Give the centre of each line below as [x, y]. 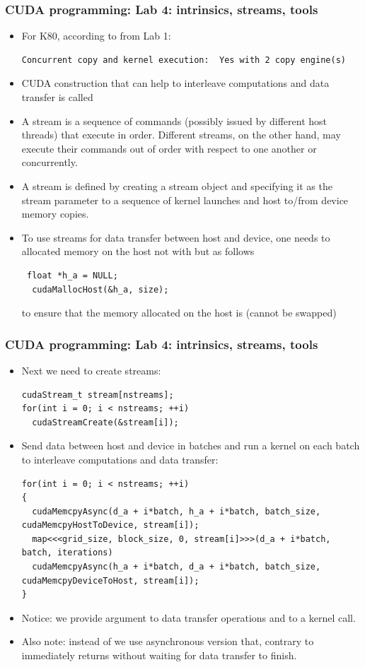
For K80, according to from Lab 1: [96, 36]
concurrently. [50, 162]
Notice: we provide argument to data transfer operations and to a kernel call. [189, 617]
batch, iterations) [67, 553]
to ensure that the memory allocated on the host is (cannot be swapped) [179, 313]
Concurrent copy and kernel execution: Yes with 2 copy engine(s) [184, 60]
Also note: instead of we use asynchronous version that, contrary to [168, 641]
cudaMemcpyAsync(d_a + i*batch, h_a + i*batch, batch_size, [176, 511]
